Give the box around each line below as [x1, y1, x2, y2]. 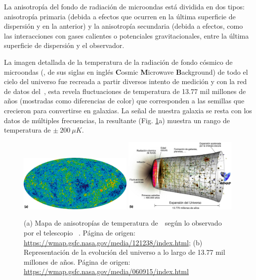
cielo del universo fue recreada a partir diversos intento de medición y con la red [4, 76, 247, 87]
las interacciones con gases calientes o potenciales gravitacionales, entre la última [4, 30, 249, 41]
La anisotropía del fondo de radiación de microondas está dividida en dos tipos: [4, 1, 245, 11]
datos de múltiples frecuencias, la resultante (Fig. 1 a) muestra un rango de [4, 115, 230, 125]
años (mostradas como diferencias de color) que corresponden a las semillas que [4, 95, 245, 106]
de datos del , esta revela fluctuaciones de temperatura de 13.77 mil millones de [4, 86, 246, 96]
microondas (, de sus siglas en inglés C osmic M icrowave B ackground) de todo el [4, 66, 248, 77]
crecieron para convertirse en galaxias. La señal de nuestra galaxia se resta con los [4, 105, 252, 115]
